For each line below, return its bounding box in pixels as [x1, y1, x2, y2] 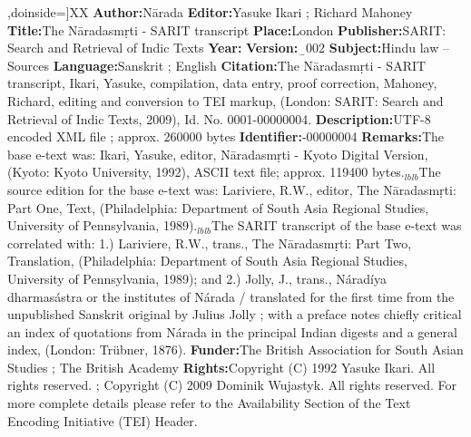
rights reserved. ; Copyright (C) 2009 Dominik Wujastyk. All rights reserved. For [7, 375, 456, 394]
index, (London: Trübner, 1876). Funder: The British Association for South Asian [7, 340, 464, 359]
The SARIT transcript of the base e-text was [211, 216, 462, 235]
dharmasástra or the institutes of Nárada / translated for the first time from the [7, 286, 455, 306]
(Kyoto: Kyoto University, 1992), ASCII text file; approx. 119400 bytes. [7, 162, 405, 181]
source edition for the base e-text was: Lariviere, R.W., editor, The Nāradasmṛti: [7, 180, 456, 199]
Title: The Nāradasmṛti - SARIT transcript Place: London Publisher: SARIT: [7, 20, 446, 39]
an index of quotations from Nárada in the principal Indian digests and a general [7, 322, 457, 341]
